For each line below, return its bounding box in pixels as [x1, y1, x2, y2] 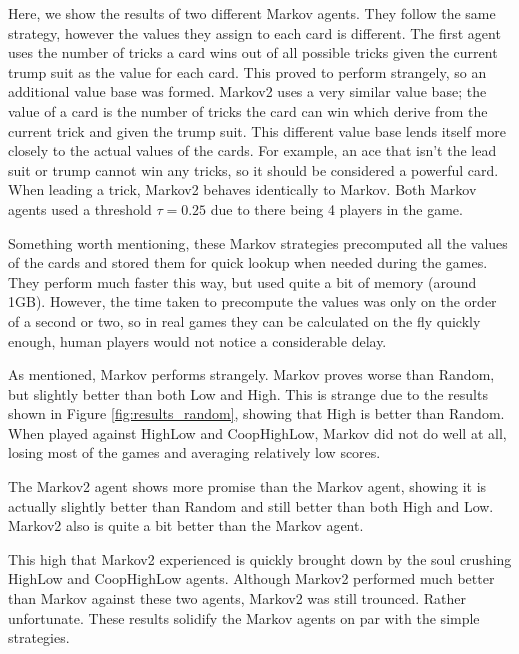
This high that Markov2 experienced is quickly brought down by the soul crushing [8, 548, 512, 569]
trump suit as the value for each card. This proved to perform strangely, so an [8, 61, 487, 82]
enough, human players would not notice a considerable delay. [8, 330, 387, 351]
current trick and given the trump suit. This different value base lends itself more [8, 120, 506, 141]
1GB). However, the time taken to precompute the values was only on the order [8, 291, 497, 312]
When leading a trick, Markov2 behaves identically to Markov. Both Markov [8, 179, 477, 200]
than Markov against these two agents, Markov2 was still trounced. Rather [8, 588, 467, 609]
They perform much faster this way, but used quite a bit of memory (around [8, 271, 477, 292]
